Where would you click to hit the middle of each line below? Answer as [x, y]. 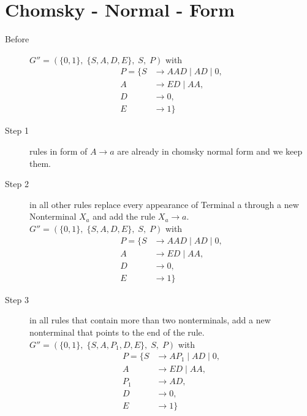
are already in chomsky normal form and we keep [210, 151]
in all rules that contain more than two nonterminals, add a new [150, 320]
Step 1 [17, 130]
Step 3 [17, 299]
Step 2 [17, 184]
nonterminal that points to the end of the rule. [117, 332]
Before [17, 39]
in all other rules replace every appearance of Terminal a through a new [164, 204]
